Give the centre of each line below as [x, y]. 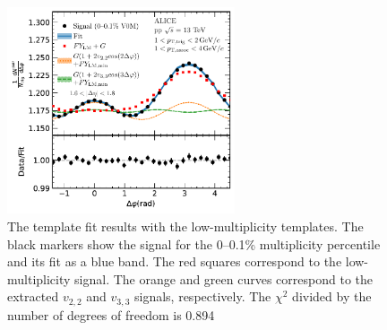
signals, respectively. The [203, 296]
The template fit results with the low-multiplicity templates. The [185, 226]
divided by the [332, 296]
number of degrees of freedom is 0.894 [111, 314]
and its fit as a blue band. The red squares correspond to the [175, 261]
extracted [33, 296]
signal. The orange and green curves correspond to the [224, 278]
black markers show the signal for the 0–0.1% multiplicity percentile [194, 243]
